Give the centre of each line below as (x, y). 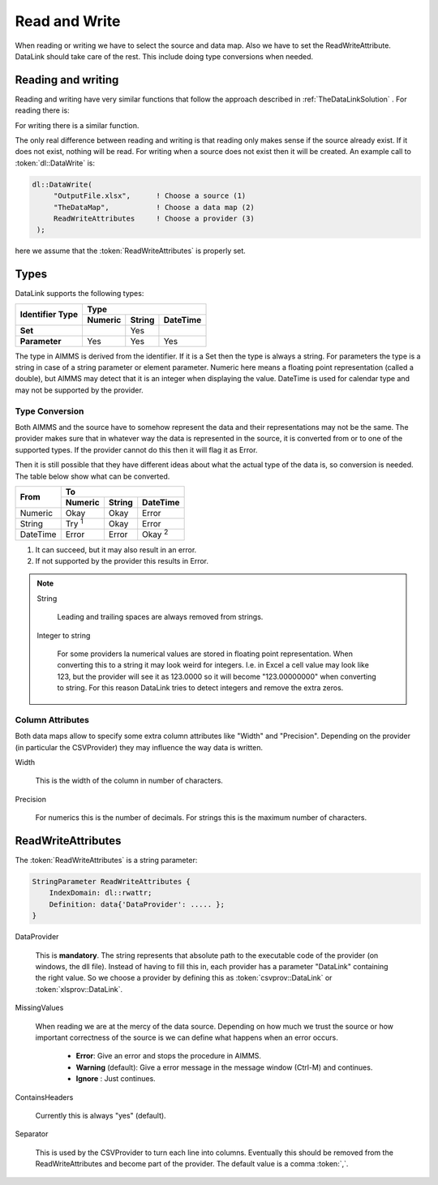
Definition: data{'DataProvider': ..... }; (137, 904)
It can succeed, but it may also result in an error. (116, 550)
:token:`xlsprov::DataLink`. (79, 989)
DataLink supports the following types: (79, 294)
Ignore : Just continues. (116, 1079)
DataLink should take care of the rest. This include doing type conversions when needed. (164, 56)
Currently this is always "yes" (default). (101, 1115)
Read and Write (68, 21)
